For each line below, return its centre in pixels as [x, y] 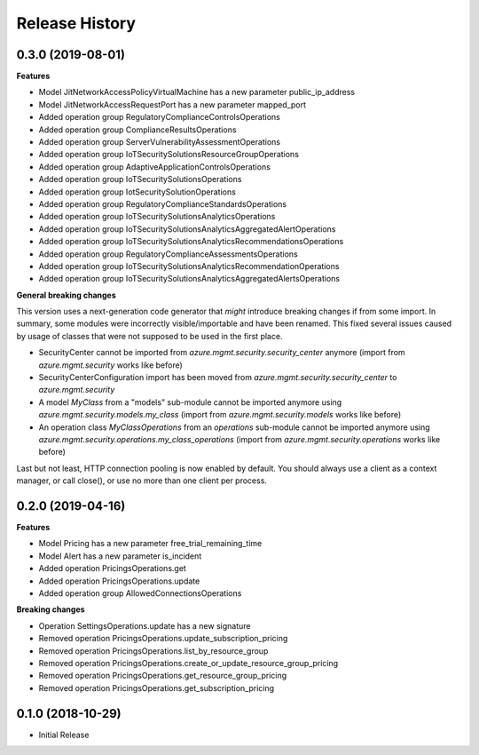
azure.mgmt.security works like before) [111, 365]
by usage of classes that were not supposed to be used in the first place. [149, 336]
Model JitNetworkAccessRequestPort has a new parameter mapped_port [172, 104]
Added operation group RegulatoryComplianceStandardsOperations [163, 203]
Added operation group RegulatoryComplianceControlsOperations [160, 117]
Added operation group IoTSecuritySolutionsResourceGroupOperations [169, 155]
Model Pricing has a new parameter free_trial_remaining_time [150, 544]
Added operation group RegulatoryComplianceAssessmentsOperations [168, 254]
